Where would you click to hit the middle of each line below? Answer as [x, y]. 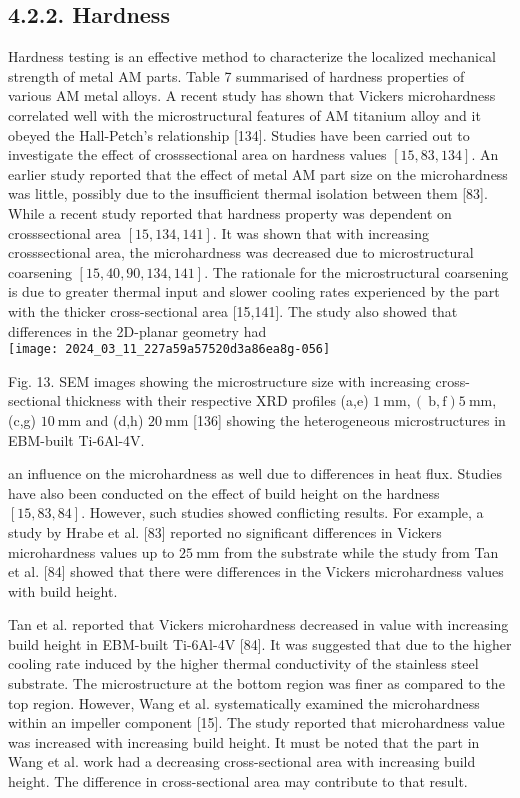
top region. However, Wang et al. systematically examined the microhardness [244, 702]
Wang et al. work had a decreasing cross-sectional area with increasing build [242, 761]
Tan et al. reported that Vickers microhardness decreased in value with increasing [258, 624]
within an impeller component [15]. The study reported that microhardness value [256, 722]
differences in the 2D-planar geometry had [137, 330]
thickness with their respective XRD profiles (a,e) [217, 400]
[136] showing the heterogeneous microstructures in [349, 419]
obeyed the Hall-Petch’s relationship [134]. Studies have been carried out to [239, 134]
